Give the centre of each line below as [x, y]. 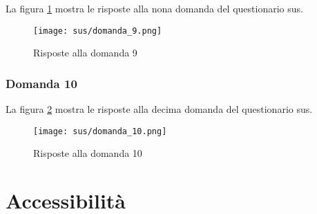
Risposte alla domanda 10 [88, 153]
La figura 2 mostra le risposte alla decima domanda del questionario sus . [159, 109]
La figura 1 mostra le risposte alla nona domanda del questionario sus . [154, 8]
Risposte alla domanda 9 [85, 53]
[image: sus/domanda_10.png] [100, 131]
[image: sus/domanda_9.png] [98, 31]
